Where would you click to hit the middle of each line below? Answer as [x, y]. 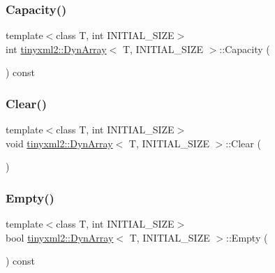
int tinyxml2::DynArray [56, 49]
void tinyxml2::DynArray [59, 143]
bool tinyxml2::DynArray [60, 237]
